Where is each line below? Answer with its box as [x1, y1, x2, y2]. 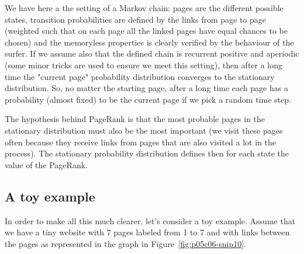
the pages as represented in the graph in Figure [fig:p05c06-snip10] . [5, 237, 246, 249]
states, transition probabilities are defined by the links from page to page [5, 13, 267, 25]
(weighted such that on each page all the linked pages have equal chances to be [5, 25, 288, 37]
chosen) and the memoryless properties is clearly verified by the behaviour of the [5, 36, 294, 48]
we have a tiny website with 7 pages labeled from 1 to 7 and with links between [5, 226, 290, 238]
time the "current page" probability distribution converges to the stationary [5, 70, 275, 82]
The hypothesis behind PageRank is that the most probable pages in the [5, 113, 265, 125]
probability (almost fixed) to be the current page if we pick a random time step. [5, 93, 291, 105]
